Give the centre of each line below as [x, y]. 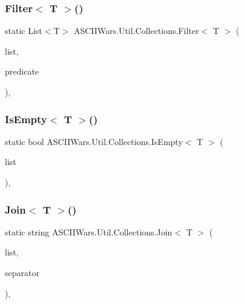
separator [22, 272]
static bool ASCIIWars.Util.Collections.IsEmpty [94, 141]
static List [24, 31]
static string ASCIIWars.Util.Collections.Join [89, 231]
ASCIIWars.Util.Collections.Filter [136, 31]
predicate [22, 71]
